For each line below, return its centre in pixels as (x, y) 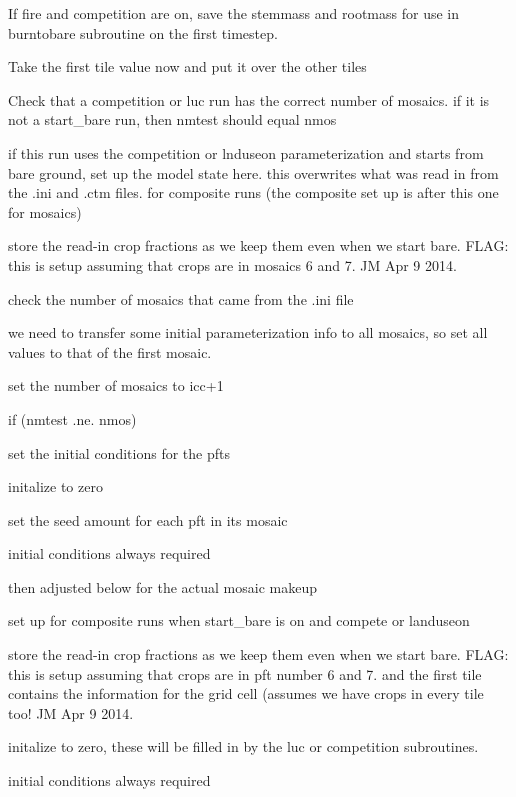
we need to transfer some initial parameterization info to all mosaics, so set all (248, 332)
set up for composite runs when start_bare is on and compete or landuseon (239, 620)
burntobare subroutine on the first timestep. (143, 32)
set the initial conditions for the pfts (119, 452)
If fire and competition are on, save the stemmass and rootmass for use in (233, 13)
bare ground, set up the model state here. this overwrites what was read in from (253, 172)
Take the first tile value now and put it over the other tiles (187, 66)
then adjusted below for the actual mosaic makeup (162, 586)
